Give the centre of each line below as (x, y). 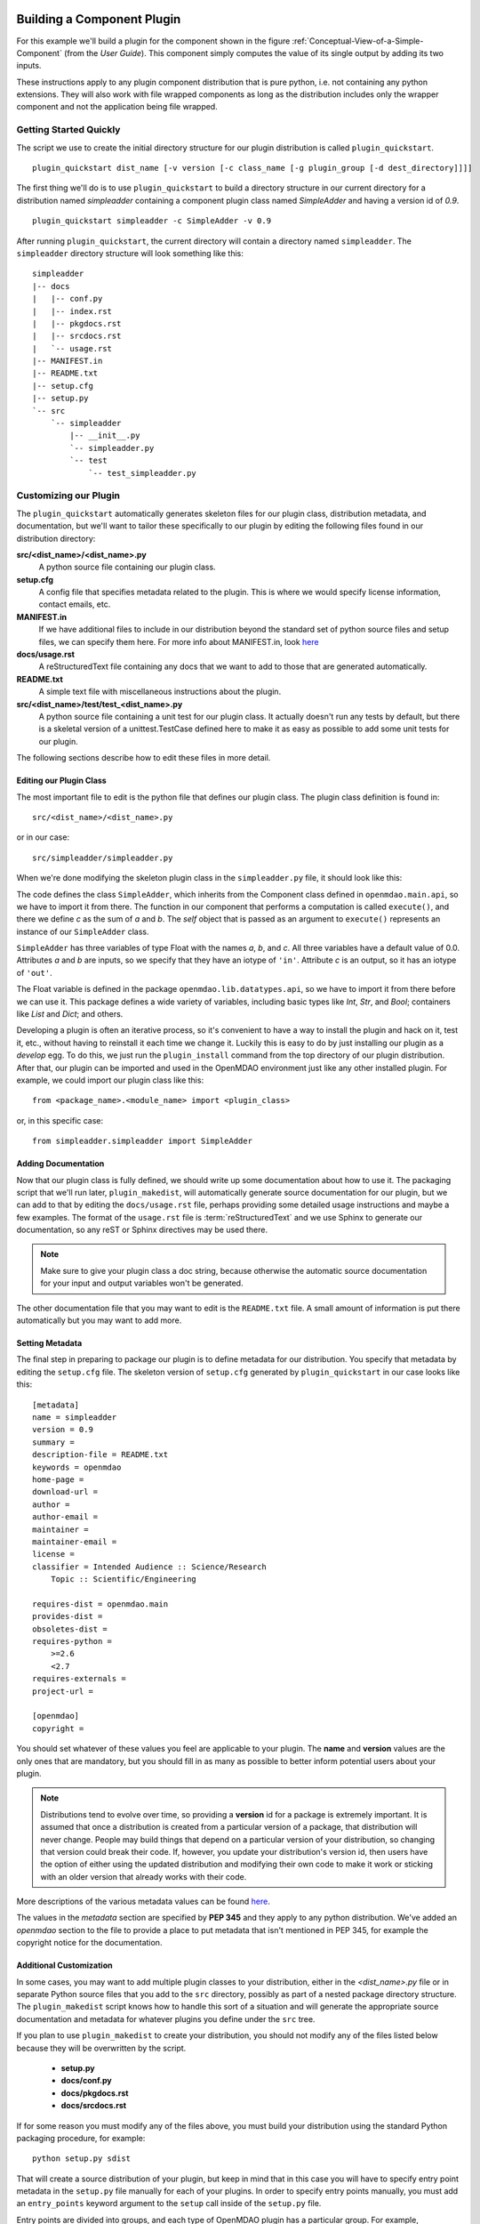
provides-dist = (68, 1616)
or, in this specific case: (60, 1120)
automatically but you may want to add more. (99, 1320)
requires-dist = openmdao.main (100, 1604)
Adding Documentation (60, 1164)
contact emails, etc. (75, 604)
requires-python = (72, 1642)
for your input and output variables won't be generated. (142, 1283)
